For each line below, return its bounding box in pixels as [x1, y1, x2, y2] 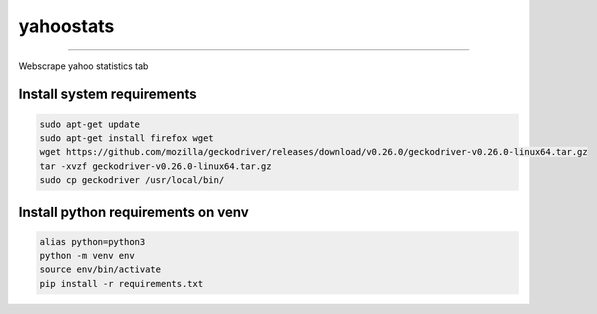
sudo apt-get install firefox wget [39, 132, 214, 144]
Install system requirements [18, 86, 197, 103]
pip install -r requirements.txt [39, 278, 204, 289]
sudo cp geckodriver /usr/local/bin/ [39, 175, 225, 186]
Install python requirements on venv [18, 203, 249, 220]
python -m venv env [39, 250, 135, 262]
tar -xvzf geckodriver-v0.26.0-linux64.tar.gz [39, 160, 272, 172]
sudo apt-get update [39, 118, 140, 130]
